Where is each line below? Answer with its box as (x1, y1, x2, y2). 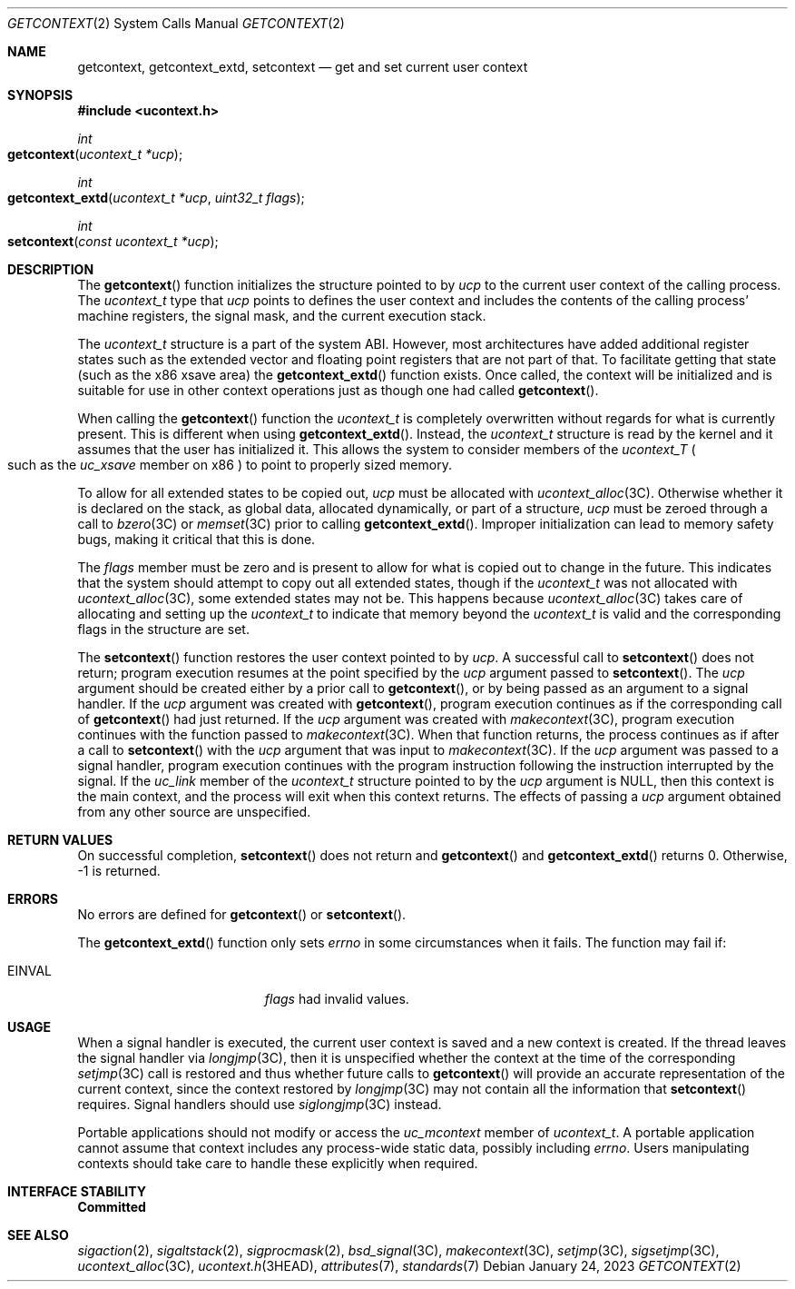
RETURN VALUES (7, 832, 113, 848)
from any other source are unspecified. (77, 804, 311, 819)
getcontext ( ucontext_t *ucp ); (7, 146, 183, 162)
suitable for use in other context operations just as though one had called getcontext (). (77, 382, 599, 398)
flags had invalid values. (264, 991, 409, 1006)
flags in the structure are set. (77, 621, 250, 637)
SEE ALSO (7, 1227, 69, 1243)
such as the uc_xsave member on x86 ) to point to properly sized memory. (7, 457, 452, 472)
